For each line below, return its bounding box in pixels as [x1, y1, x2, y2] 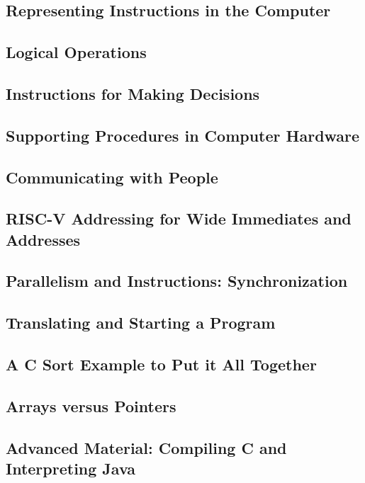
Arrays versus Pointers [6, 394, 176, 416]
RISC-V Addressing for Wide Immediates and [6, 208, 352, 229]
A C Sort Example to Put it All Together [6, 353, 317, 375]
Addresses [6, 228, 81, 250]
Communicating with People [6, 166, 218, 188]
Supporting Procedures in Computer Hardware [6, 124, 360, 146]
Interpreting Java [6, 457, 136, 479]
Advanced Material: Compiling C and [6, 436, 287, 458]
